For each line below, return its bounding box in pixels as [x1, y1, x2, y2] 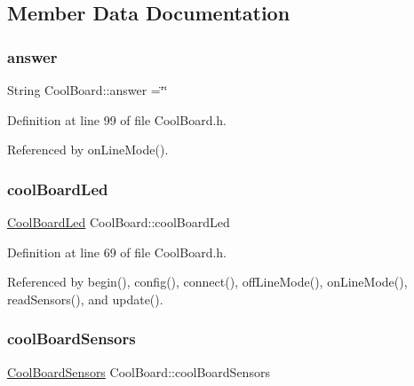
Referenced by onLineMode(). [7, 140, 169, 159]
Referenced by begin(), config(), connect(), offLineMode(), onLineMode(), [7, 272, 408, 291]
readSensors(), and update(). [7, 289, 163, 308]
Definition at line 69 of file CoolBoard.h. [7, 242, 227, 261]
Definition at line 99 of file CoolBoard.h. [7, 110, 227, 129]
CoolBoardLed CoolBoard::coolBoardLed [7, 213, 230, 231]
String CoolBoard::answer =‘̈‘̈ [7, 81, 168, 98]
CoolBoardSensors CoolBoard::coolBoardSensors [7, 362, 270, 381]
